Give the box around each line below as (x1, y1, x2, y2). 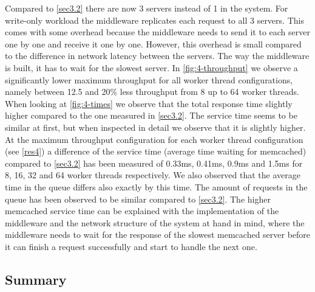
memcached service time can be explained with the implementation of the (5, 204, 279, 217)
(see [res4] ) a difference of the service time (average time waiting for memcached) (5, 145, 307, 158)
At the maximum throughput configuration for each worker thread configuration (5, 133, 303, 145)
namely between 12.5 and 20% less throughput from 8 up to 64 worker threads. (5, 85, 299, 98)
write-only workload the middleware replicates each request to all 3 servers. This (5, 13, 304, 26)
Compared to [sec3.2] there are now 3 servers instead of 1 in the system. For (5, 2, 288, 14)
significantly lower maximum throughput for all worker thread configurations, (5, 73, 293, 86)
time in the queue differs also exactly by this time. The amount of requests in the (5, 180, 308, 193)
